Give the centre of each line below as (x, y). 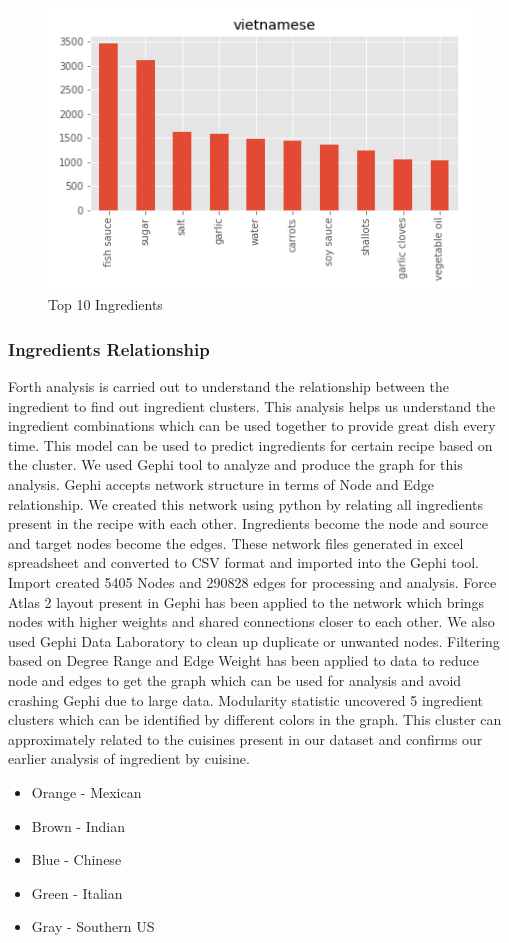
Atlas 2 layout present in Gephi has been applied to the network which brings (246, 601)
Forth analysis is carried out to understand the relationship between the (229, 386)
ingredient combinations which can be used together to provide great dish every (252, 425)
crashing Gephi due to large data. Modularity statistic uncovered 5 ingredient (246, 699)
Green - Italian (77, 892)
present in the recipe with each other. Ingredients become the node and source (248, 523)
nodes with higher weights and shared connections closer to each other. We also (251, 621)
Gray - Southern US (93, 926)
